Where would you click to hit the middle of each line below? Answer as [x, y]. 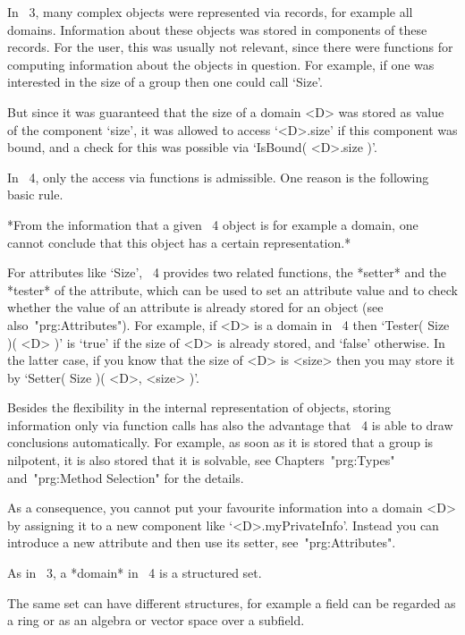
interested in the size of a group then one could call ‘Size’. [165, 82]
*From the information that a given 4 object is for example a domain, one [213, 224]
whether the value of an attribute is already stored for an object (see [195, 307]
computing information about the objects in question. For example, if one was [221, 64]
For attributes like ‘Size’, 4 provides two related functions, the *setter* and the [227, 272]
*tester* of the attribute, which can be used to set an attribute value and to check [232, 289]
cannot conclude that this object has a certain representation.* [179, 242]
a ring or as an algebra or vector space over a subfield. [156, 620]
